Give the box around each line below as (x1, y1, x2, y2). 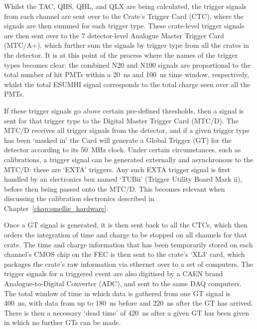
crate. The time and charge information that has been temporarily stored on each (4, 239, 253, 249)
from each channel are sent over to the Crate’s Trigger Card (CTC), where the (4, 10, 244, 21)
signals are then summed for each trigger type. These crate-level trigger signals (4, 20, 245, 31)
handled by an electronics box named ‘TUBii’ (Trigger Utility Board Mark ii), (4, 174, 243, 184)
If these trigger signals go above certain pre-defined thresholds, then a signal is (4, 105, 244, 115)
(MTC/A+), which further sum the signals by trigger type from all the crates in (4, 40, 250, 50)
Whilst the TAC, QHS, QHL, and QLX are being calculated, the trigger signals (4, 1, 247, 11)
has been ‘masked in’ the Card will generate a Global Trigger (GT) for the (4, 134, 232, 145)
